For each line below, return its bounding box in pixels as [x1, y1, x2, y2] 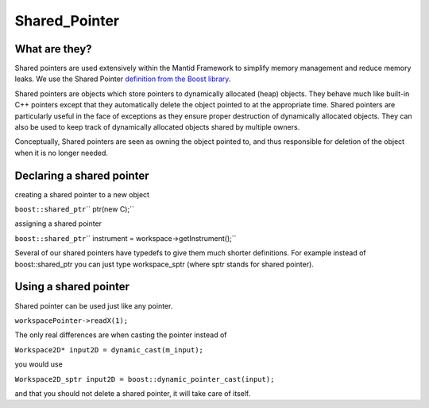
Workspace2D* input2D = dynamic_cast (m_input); [14, 345, 204, 354]
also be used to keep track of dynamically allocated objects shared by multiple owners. [14, 122, 300, 132]
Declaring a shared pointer [14, 169, 149, 182]
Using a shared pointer [14, 280, 130, 293]
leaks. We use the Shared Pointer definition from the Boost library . [14, 74, 231, 84]
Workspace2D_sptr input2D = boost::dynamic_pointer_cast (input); [14, 375, 275, 383]
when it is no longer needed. [14, 148, 109, 157]
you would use [14, 359, 63, 369]
